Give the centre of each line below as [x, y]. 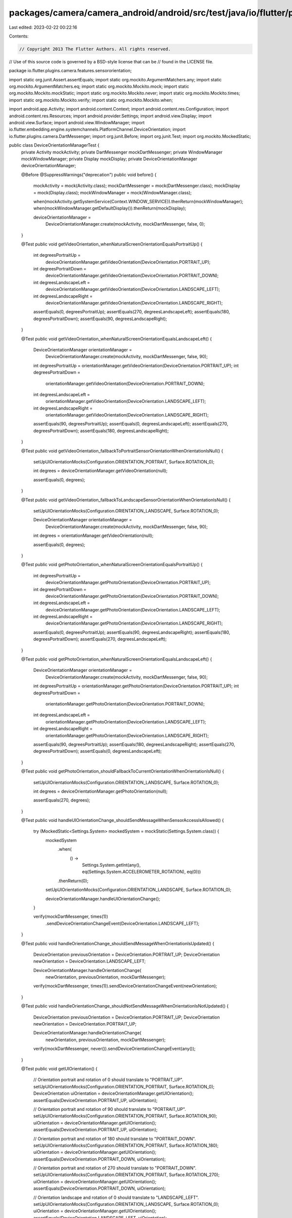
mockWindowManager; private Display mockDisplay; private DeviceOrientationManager [109, 159]
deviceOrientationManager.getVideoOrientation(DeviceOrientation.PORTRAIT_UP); [128, 262]
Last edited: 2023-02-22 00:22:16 [43, 27]
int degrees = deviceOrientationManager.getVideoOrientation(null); [100, 471]
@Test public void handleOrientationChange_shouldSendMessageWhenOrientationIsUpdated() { [118, 943]
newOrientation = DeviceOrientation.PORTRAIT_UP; [85, 1024]
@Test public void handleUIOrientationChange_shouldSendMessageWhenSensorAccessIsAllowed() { [122, 820]
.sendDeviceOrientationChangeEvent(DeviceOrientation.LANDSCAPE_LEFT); [122, 923]
